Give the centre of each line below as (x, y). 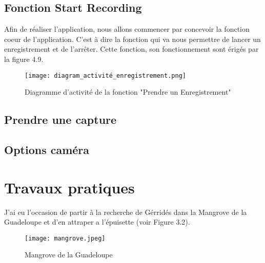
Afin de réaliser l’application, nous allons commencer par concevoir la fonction (127, 29)
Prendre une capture (60, 119)
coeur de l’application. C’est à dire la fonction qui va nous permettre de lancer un (132, 39)
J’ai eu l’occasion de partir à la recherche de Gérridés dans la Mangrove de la (126, 212)
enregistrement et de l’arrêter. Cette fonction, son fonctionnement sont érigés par (131, 49)
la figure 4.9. (24, 59)
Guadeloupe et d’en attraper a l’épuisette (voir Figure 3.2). (97, 222)
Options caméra (47, 149)
